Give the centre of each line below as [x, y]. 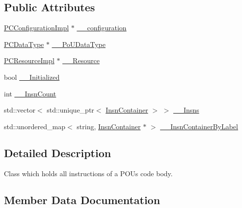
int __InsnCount [30, 93]
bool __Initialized [32, 77]
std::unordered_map [35, 126]
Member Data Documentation [82, 199]
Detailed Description [58, 152]
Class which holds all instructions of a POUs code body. [88, 173]
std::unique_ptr [70, 110]
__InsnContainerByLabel [199, 126]
